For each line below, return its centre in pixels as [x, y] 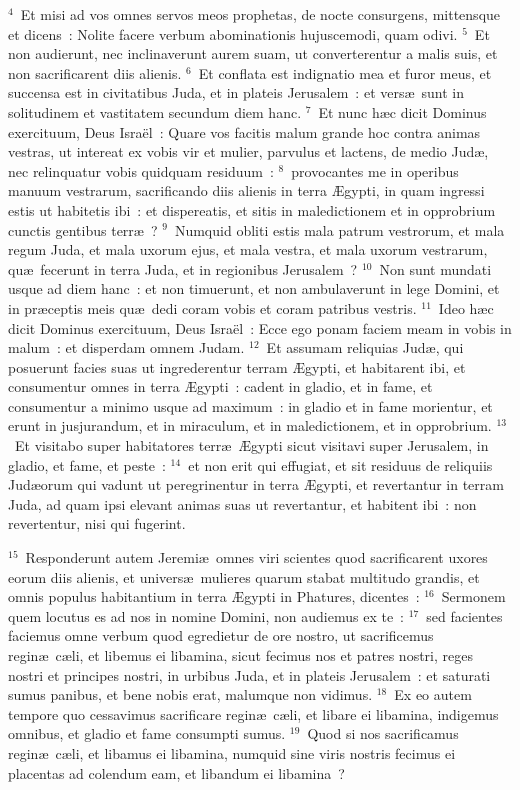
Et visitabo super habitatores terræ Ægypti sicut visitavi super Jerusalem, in [251, 445]
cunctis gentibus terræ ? [83, 229]
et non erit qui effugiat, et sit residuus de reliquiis [340, 464]
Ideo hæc [466, 307]
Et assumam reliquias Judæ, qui [365, 347]
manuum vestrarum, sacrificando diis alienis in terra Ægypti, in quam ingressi [246, 190]
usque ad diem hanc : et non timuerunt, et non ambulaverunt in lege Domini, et [254, 288]
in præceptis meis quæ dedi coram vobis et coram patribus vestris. [212, 307]
